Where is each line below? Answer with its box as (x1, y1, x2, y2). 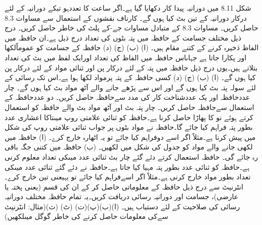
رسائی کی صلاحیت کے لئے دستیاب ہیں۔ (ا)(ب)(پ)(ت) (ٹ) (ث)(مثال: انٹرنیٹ (5, 201, 240, 211)
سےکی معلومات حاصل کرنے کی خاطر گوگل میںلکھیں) (5, 211, 168, 221)
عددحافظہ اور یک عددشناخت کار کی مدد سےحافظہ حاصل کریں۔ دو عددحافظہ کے (5, 92, 250, 102)
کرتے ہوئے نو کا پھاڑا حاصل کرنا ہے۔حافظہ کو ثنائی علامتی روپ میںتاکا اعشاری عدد (5, 111, 253, 122)
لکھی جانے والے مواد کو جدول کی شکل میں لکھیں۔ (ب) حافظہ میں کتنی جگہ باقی (5, 141, 253, 152)
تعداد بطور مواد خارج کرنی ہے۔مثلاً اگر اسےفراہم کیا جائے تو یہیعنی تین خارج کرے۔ (5, 171, 251, 182)
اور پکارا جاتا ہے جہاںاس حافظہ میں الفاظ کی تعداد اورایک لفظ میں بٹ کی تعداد (5, 52, 247, 62)
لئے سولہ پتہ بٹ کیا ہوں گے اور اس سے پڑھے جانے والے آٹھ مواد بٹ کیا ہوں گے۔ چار (5, 82, 256, 92)
